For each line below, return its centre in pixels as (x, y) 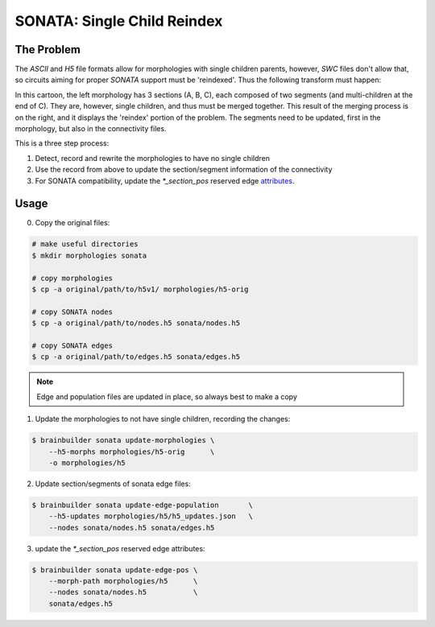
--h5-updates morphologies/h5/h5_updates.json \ (151, 516)
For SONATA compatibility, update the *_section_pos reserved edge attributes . (165, 180)
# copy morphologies (72, 278)
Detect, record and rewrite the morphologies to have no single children (152, 158)
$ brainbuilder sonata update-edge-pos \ (115, 570)
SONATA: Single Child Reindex (119, 21)
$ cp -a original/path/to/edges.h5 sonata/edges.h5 (136, 357)
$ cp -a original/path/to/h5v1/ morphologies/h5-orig (140, 289)
